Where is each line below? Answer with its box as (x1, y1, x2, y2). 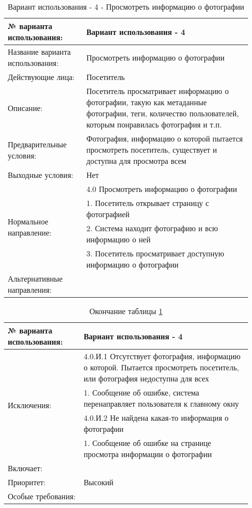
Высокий (83, 476, 114, 488)
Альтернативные (8, 273, 63, 284)
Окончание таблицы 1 (89, 305, 163, 317)
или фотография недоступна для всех (83, 373, 209, 384)
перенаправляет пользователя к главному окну (83, 398, 239, 409)
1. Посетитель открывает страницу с (86, 197, 209, 208)
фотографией (86, 208, 130, 220)
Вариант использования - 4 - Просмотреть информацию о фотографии (8, 1, 244, 12)
